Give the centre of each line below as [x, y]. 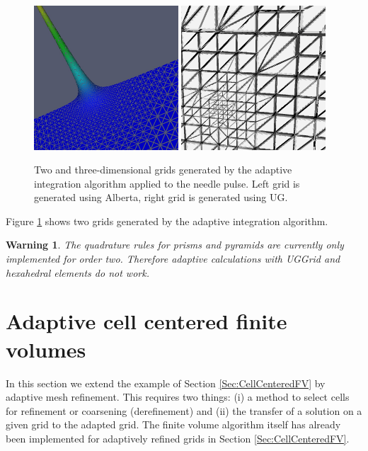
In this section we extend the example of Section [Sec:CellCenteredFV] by [166, 383]
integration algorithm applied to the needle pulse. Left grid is [167, 183]
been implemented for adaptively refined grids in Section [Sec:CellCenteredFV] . [178, 438]
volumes [46, 349]
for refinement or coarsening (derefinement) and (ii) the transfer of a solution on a [184, 410]
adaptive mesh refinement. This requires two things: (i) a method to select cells [178, 397]
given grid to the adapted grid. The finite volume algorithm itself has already [173, 424]
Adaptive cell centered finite [146, 321]
